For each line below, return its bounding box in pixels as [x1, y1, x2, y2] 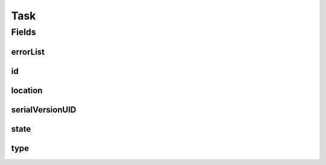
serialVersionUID [11, 105, 77, 115]
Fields [11, 27, 36, 37]
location [11, 85, 43, 95]
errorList [11, 47, 45, 57]
